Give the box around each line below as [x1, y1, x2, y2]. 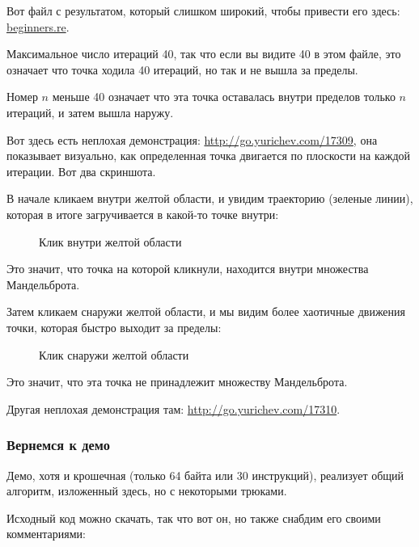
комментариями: [6, 525, 86, 542]
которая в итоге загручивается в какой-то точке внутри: [6, 205, 279, 222]
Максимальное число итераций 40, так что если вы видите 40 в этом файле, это [6, 45, 401, 62]
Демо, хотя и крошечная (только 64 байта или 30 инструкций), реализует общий [6, 466, 404, 483]
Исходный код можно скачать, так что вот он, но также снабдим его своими [6, 509, 381, 526]
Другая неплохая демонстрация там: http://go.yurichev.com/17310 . [6, 400, 341, 417]
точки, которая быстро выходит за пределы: [6, 318, 222, 335]
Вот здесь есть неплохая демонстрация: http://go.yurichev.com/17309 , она [6, 131, 378, 148]
